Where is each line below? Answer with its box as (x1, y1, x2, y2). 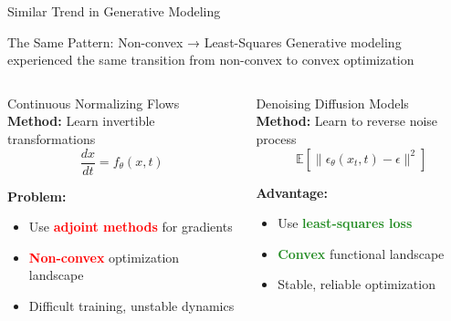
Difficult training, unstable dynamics (28, 296, 235, 315)
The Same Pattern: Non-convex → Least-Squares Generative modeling (7, 32, 402, 51)
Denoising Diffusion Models (256, 93, 409, 112)
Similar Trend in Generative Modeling (7, 2, 221, 20)
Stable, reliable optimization (278, 274, 435, 294)
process (256, 129, 297, 148)
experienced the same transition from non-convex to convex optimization (7, 50, 414, 69)
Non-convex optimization (28, 247, 180, 266)
